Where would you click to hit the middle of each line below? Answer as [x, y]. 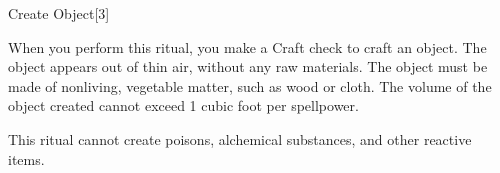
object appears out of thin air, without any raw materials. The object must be [248, 66]
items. [26, 158]
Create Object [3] [59, 13]
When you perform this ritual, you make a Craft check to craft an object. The [247, 46]
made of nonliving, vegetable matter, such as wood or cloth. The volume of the [250, 85]
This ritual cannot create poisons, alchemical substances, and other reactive [240, 138]
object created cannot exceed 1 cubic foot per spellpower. [183, 105]
